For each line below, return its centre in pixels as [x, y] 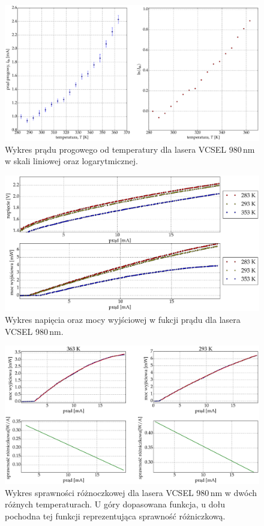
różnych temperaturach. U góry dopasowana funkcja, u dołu [115, 504]
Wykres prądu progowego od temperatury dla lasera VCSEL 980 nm [130, 149]
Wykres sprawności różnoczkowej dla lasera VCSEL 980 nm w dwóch [131, 492]
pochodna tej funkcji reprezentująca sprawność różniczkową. [115, 516]
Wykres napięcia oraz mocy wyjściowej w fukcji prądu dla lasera [123, 319]
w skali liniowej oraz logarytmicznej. [71, 161]
